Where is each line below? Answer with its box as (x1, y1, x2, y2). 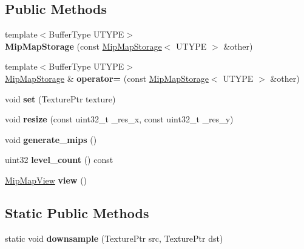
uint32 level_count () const (5, 153, 113, 166)
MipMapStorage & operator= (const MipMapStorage (5, 71, 209, 84)
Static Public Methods (5, 203, 149, 222)
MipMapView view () (5, 173, 87, 186)
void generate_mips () (5, 133, 97, 145)
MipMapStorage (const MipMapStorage (5, 39, 162, 52)
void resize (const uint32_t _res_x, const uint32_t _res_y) (5, 113, 234, 125)
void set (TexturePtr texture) (5, 92, 116, 105)
